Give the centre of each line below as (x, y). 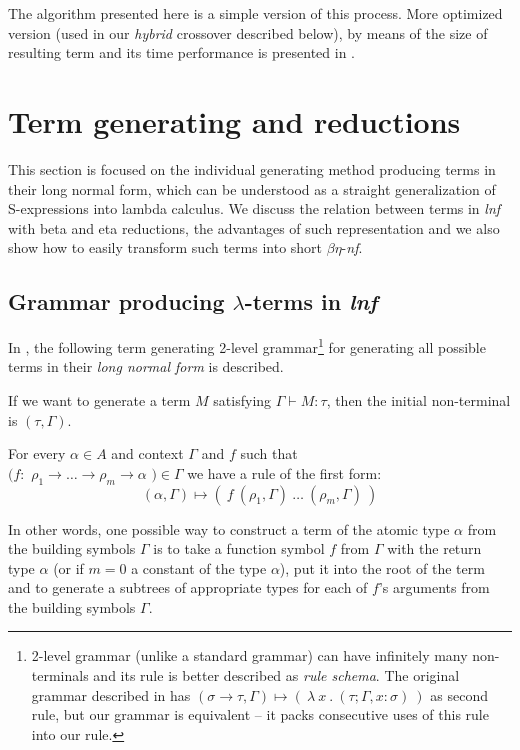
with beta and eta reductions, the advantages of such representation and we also (254, 227)
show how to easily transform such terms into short (165, 247)
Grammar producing (116, 301)
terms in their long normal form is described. (146, 366)
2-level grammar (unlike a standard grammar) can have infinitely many (249, 655)
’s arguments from (434, 587)
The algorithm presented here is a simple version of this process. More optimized (255, 13)
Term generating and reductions (234, 120)
